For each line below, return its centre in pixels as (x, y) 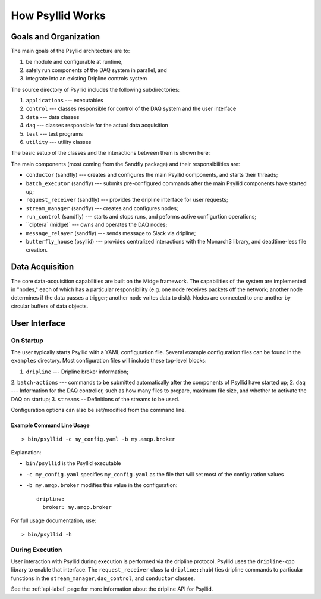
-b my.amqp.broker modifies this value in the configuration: (102, 485)
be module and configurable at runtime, (74, 62)
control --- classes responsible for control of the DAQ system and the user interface (131, 109)
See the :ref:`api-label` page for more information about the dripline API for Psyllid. (112, 589)
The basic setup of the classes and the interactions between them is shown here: (111, 153)
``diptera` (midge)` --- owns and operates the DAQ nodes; (97, 225)
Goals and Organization (56, 37)
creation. (37, 249)
